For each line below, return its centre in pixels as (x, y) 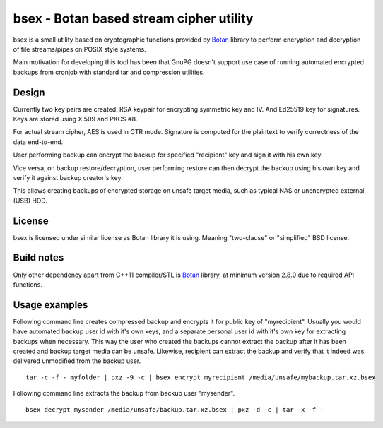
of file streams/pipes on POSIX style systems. (79, 49)
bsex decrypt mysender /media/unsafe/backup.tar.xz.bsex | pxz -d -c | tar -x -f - (175, 409)
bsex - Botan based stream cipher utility (133, 18)
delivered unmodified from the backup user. (77, 361)
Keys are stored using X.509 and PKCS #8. (75, 119)
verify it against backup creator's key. (68, 177)
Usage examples (51, 305)
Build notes (39, 258)
